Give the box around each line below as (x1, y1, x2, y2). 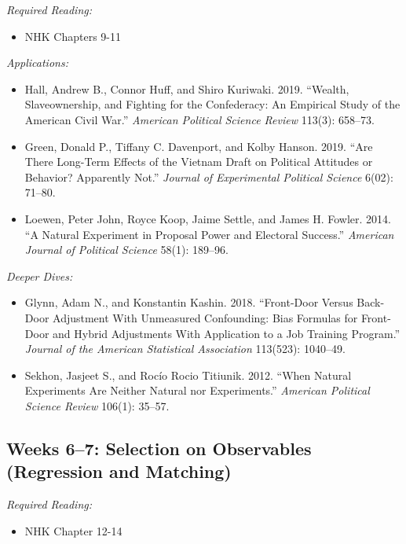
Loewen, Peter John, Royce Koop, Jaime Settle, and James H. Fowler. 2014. (24, 210, 391, 226)
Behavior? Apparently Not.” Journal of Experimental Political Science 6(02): (24, 168, 393, 185)
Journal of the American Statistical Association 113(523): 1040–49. (24, 340, 346, 357)
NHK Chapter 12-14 (24, 522, 123, 538)
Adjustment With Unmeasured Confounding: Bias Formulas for (53, 309, 358, 325)
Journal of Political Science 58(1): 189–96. (24, 241, 229, 258)
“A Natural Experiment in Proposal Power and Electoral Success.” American (24, 226, 394, 242)
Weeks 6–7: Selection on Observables (6, 436, 312, 460)
